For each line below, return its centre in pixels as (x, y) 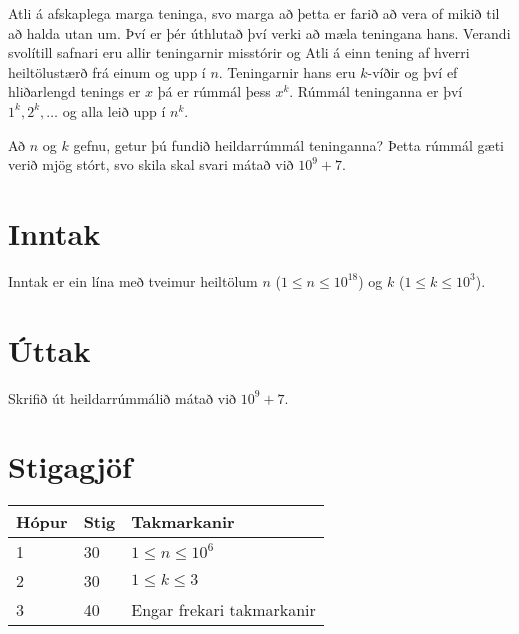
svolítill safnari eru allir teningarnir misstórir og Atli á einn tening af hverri (239, 52)
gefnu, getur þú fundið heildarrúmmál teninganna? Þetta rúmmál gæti (289, 144)
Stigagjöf (70, 466)
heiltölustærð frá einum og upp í (107, 71)
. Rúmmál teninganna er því (376, 91)
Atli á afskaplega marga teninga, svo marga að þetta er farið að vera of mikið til (254, 13)
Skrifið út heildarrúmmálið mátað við (122, 397)
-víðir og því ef (412, 71)
